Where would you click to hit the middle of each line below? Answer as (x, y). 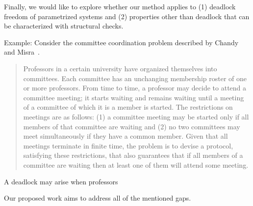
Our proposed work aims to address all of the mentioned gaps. (98, 198)
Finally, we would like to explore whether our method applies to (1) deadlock (120, 6)
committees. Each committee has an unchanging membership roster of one (135, 78)
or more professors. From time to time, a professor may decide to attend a (135, 88)
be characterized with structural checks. (64, 26)
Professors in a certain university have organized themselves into (120, 68)
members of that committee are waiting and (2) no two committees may (132, 126)
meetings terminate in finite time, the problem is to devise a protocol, (128, 145)
